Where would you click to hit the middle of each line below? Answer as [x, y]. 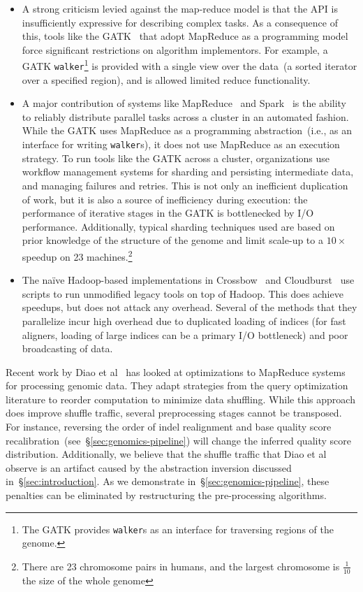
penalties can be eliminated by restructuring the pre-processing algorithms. [166, 495]
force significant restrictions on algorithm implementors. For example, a [175, 49]
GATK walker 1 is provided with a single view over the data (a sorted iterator [190, 65]
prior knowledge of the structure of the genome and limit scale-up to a [172, 240]
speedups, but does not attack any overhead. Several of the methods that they [190, 307]
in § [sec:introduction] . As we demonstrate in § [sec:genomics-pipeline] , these [168, 481]
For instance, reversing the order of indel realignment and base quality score [169, 427]
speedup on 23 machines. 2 [77, 255]
